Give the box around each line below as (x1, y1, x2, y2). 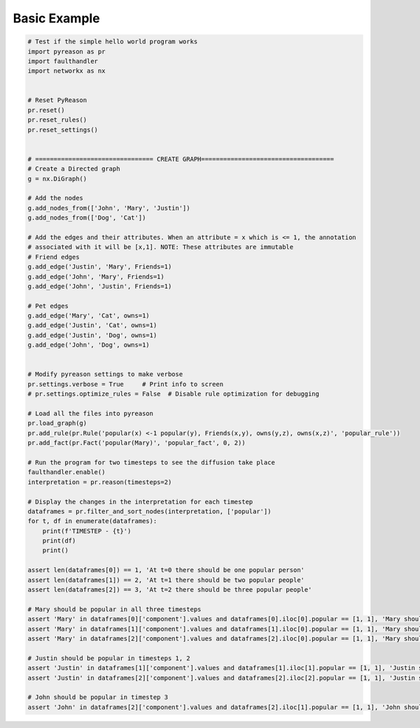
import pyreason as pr (27, 48, 106, 55)
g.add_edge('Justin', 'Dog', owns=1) (27, 331, 157, 339)
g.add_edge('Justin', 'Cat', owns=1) (27, 322, 157, 329)
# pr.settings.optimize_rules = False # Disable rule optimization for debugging (27, 390, 320, 398)
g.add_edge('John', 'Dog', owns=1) (27, 341, 150, 349)
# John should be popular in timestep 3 (27, 693, 168, 701)
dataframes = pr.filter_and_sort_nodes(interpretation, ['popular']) (27, 507, 272, 515)
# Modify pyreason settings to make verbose (27, 371, 183, 378)
